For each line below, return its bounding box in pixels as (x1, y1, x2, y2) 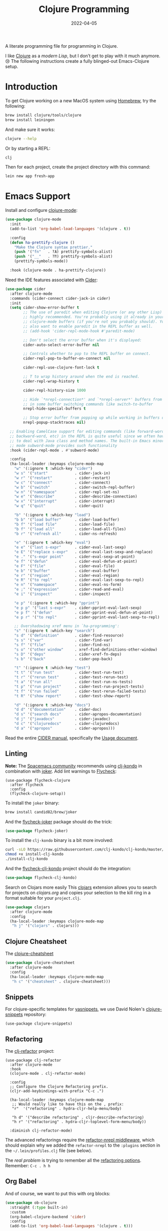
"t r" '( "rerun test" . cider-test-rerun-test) (14, 675, 128, 680)
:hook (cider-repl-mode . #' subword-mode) (9, 448, 99, 453)
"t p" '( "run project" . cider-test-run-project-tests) (14, 684, 144, 689)
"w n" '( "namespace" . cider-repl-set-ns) (14, 489, 120, 495)
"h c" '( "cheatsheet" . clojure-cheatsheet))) (11, 979, 111, 984)
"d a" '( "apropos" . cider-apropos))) (14, 725, 115, 731)
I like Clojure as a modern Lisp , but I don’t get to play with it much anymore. (5, 53, 160, 59)
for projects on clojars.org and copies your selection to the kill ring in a (5, 890, 151, 896)
